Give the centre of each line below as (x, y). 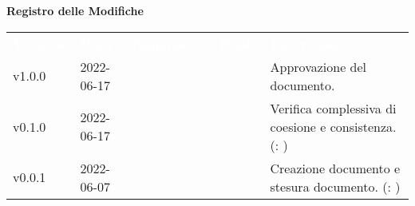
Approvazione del (318, 66)
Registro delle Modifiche (75, 10)
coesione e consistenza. (333, 126)
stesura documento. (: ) (335, 186)
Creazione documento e (335, 168)
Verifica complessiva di (333, 108)
